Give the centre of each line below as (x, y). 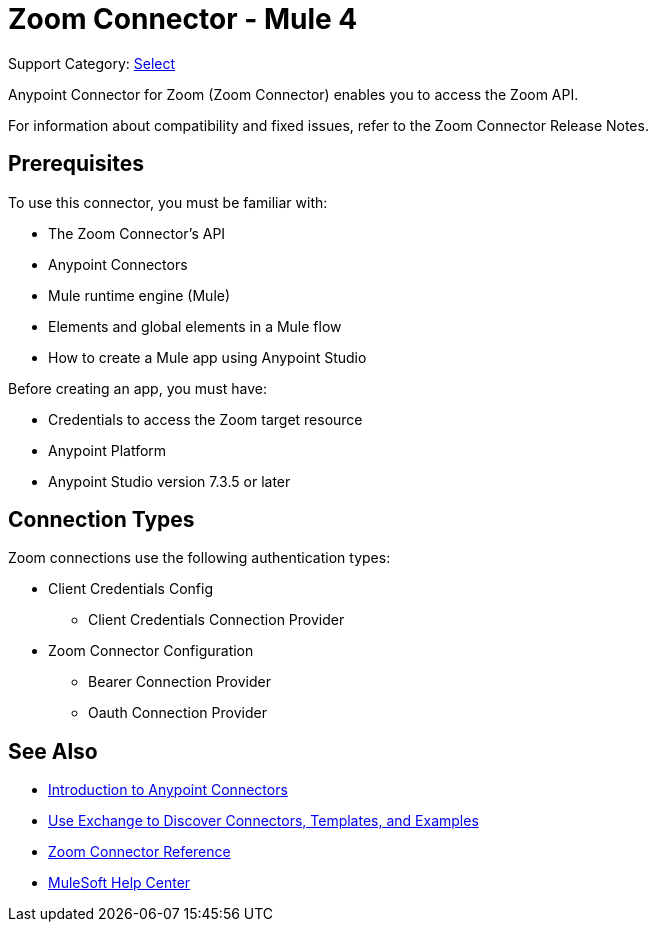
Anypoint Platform (107, 450)
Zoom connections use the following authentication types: (199, 558)
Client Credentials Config (130, 589)
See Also (53, 751)
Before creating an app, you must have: (138, 388)
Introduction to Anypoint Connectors (168, 790)
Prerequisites (76, 164)
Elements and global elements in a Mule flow (195, 326)
